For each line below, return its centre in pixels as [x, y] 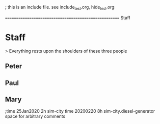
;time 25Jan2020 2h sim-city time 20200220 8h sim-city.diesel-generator [80, 111]
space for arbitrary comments [35, 116]
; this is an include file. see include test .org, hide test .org [60, 8]
